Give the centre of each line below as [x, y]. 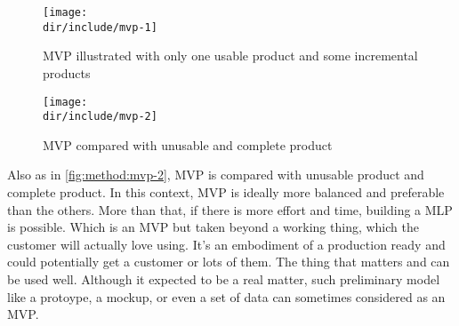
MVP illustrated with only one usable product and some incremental [230, 56]
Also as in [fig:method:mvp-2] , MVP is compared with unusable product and [216, 175]
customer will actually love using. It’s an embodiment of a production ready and [226, 244]
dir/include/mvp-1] [100, 27]
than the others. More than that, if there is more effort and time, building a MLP [230, 209]
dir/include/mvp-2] [100, 117]
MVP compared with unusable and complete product [188, 144]
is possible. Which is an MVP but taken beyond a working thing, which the [213, 227]
